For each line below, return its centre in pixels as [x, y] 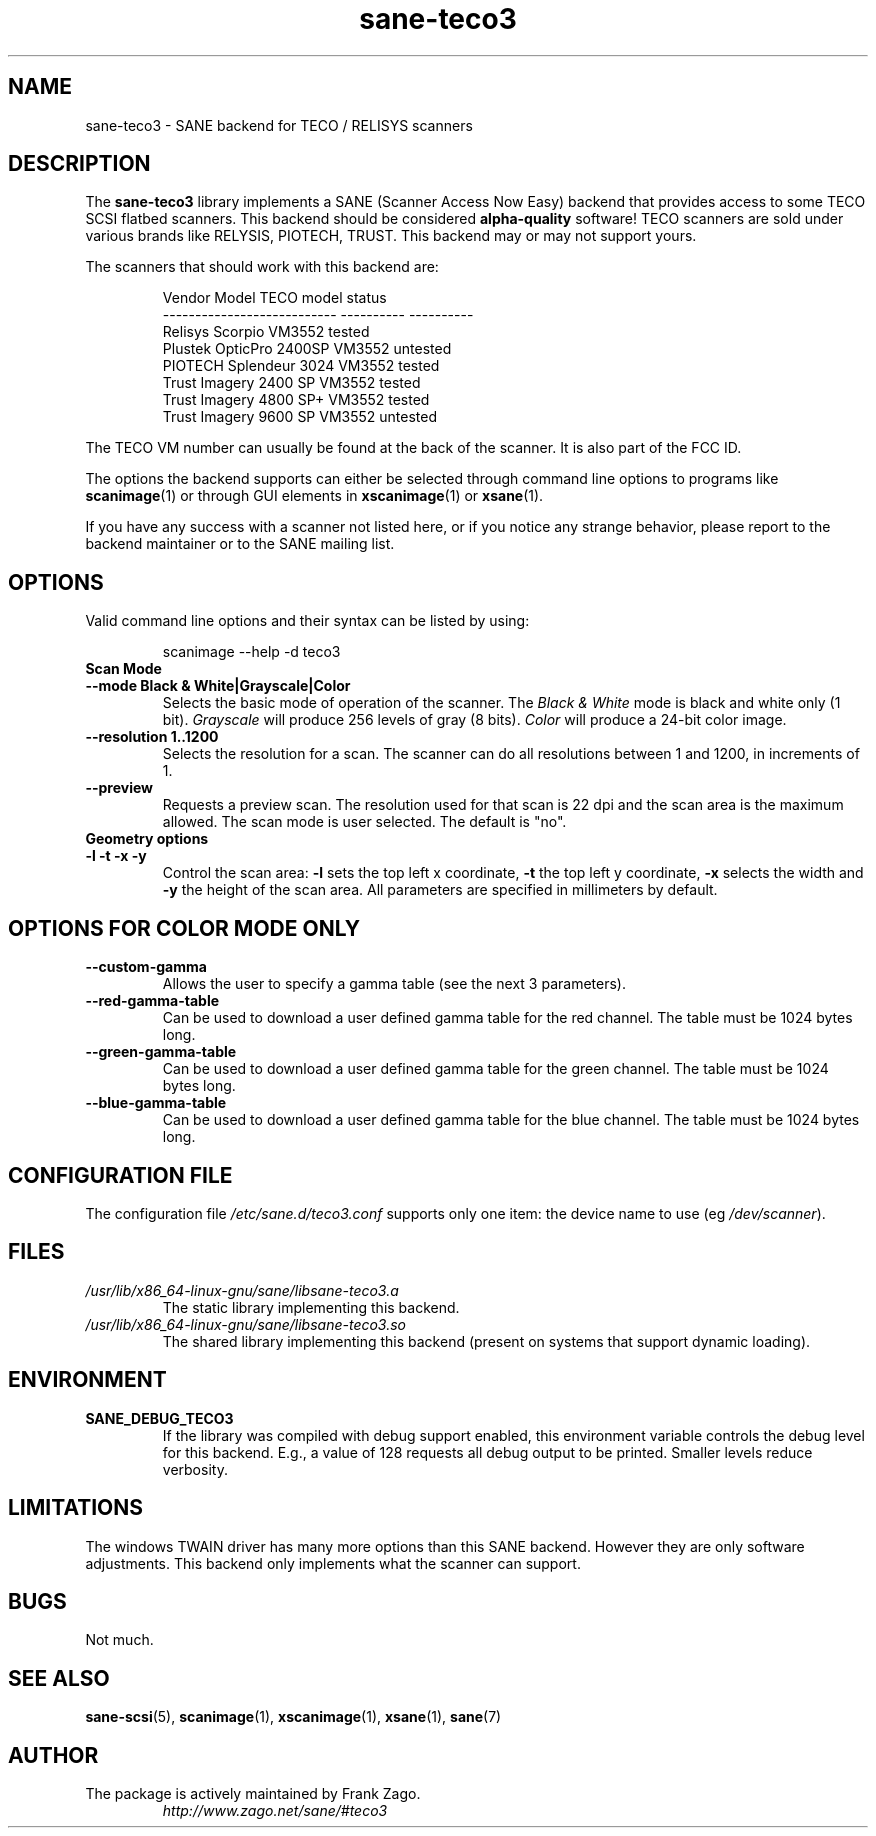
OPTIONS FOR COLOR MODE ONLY [184, 928]
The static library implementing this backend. [311, 1307]
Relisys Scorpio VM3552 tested [266, 332]
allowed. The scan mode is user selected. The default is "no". [364, 822]
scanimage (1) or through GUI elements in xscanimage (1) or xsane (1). [314, 496]
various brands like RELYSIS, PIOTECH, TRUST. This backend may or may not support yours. [391, 236]
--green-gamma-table [161, 1052]
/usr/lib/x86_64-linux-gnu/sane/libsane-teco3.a [242, 1290]
